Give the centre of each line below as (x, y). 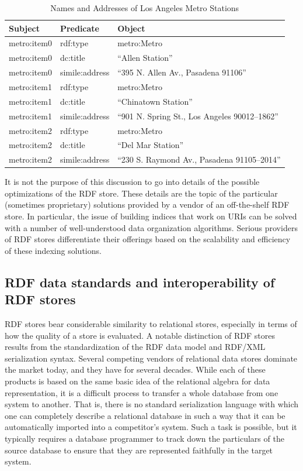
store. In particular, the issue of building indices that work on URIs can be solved (151, 216)
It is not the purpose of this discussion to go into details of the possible (132, 182)
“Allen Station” (145, 58)
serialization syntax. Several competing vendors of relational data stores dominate (151, 358)
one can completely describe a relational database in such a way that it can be (145, 415)
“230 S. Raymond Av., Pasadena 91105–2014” (199, 159)
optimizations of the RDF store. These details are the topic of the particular (141, 193)
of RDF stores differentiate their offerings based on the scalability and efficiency (148, 239)
